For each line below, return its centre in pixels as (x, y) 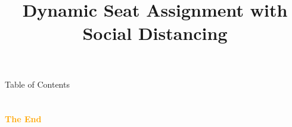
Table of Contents (37, 84)
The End (23, 119)
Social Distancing (155, 33)
